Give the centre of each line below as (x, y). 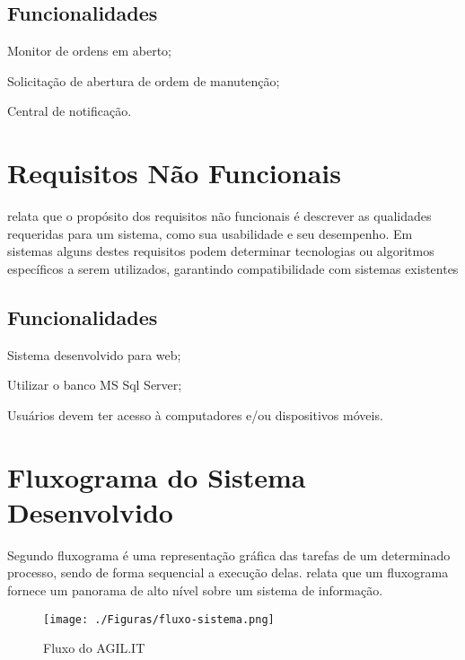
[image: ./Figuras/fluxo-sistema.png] (159, 619)
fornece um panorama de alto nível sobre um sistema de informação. (195, 590)
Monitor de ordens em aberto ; (89, 51)
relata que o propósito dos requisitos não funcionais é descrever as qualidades (219, 216)
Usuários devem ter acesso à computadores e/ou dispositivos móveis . (195, 414)
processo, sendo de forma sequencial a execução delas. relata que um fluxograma (228, 572)
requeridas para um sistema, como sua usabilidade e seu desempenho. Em (210, 233)
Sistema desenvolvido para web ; (94, 354)
